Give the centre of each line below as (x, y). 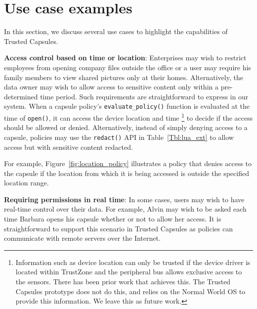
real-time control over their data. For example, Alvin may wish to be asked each (125, 209)
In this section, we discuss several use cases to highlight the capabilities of (116, 31)
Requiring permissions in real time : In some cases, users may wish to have (124, 199)
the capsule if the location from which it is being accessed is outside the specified (127, 173)
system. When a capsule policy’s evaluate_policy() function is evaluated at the (127, 106)
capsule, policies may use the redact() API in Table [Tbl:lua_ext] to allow (119, 137)
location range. (26, 183)
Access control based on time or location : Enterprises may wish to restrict (125, 58)
